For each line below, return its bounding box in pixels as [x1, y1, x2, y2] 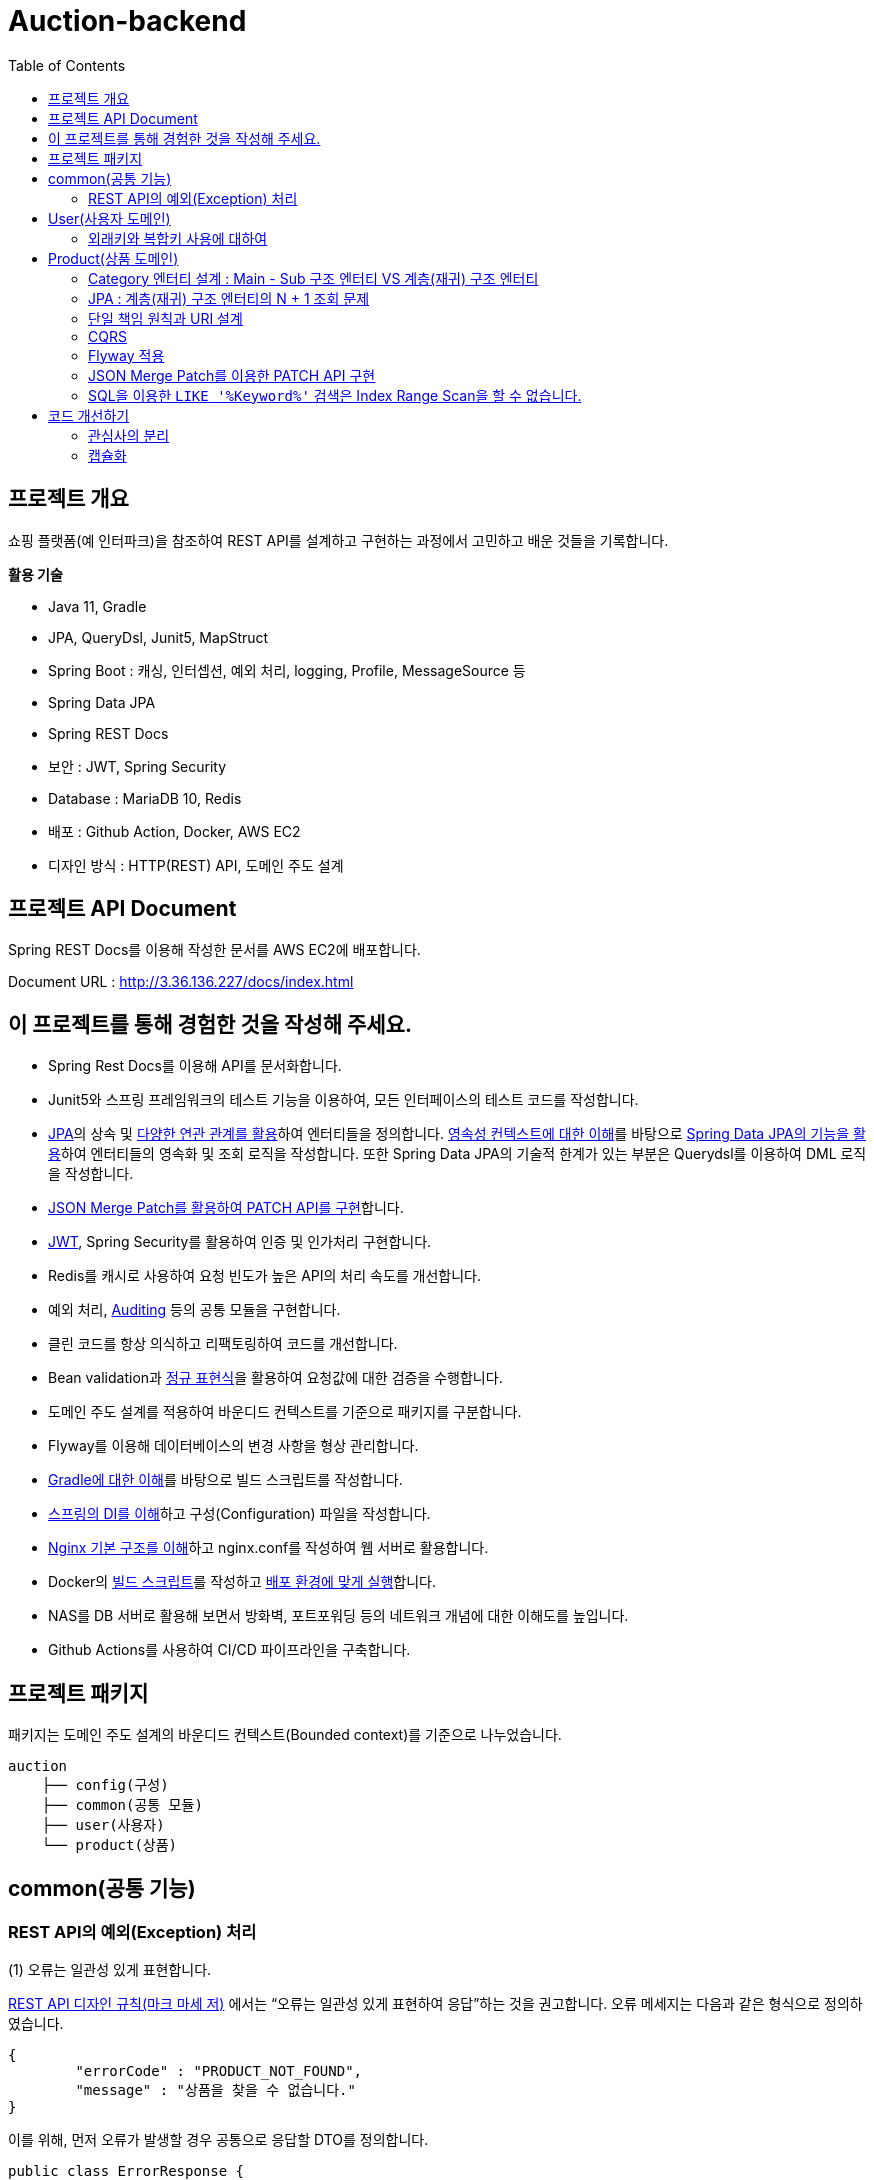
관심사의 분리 [88, 426, 170, 444]
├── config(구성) [41, 1777, 169, 1794]
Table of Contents [8, 56, 126, 74]
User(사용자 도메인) [48, 209, 171, 227]
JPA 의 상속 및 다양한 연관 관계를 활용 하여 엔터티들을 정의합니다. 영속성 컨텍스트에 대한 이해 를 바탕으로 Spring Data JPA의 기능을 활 [48, 1125, 866, 1143]
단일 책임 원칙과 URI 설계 [88, 309, 243, 327]
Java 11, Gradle [48, 597, 147, 615]
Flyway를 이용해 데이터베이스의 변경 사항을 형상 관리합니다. [48, 1437, 419, 1455]
